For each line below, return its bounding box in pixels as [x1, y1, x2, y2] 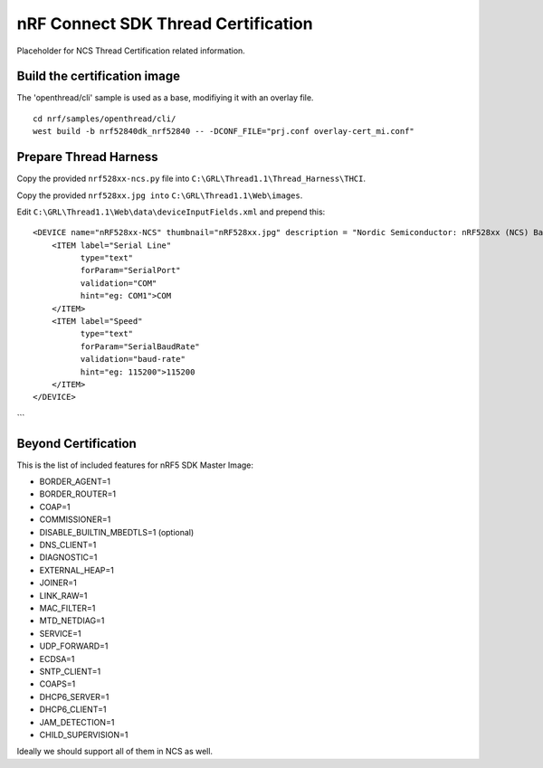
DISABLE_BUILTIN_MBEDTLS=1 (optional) [39, 526, 195, 537]
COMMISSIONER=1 [39, 514, 111, 525]
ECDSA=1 [39, 653, 75, 664]
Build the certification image [16, 69, 181, 84]
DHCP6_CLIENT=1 [39, 704, 107, 715]
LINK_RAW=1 [39, 590, 88, 601]
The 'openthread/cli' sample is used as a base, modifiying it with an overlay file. [16, 92, 314, 103]
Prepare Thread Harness [16, 149, 158, 165]
